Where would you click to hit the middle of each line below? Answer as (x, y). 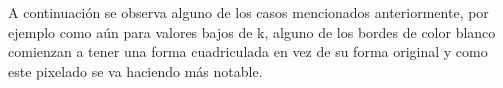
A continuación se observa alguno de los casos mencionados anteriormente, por (248, 12)
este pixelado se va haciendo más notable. (135, 70)
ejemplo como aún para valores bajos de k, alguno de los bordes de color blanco (252, 31)
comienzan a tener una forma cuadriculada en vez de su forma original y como (248, 51)
